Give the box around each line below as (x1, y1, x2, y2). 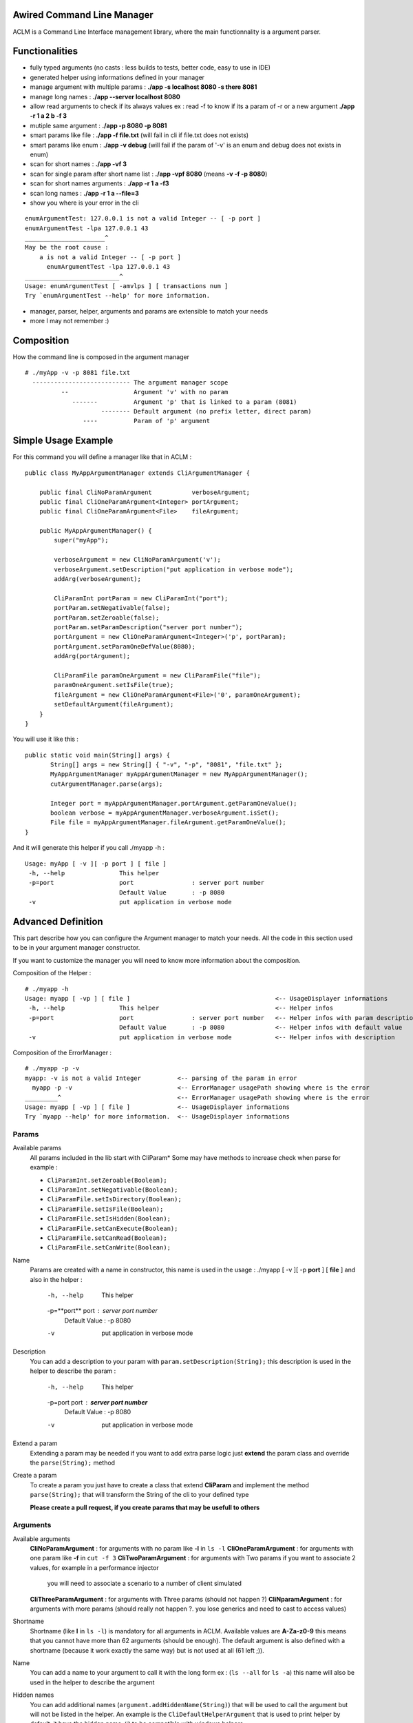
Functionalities (12, 45, 78, 57)
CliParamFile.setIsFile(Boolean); (47, 1205, 164, 1213)
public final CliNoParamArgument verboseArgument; (39, 488, 251, 496)
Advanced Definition (12, 915, 103, 927)
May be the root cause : (25, 243, 109, 252)
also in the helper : (30, 1275, 83, 1283)
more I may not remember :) (30, 317, 109, 325)
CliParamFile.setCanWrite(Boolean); (47, 1244, 171, 1252)
